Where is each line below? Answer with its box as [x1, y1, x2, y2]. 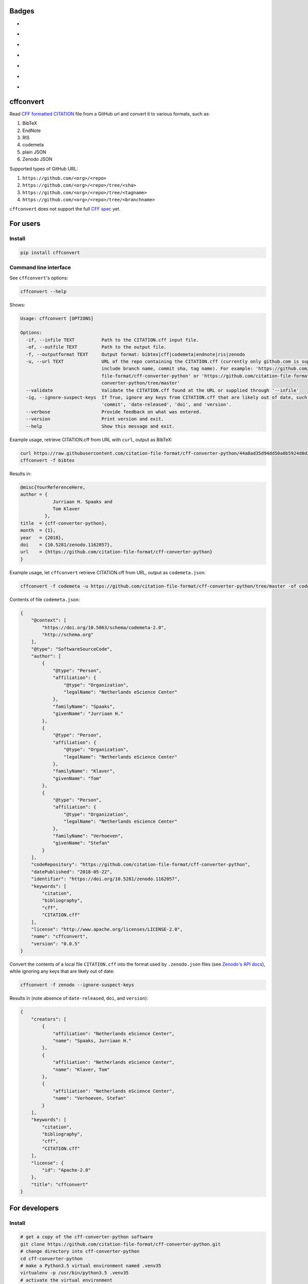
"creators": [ [31, 1016, 67, 1022]
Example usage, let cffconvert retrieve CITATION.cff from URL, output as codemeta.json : [9, 569, 206, 575]
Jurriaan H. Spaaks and [52, 499, 113, 504]
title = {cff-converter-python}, [20, 520, 107, 526]
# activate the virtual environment [20, 1277, 113, 1283]
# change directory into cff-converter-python [20, 1249, 140, 1254]
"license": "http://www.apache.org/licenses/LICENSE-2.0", [31, 926, 183, 932]
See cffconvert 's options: [9, 275, 69, 281]
